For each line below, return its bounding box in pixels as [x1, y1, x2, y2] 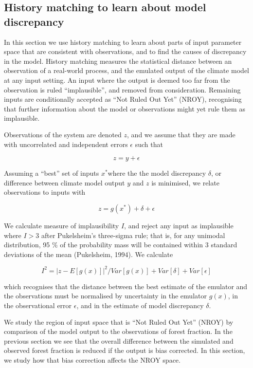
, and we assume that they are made [127, 129, 235, 139]
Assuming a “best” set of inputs [4, 168, 99, 178]
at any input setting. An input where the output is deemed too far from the [4, 74, 230, 85]
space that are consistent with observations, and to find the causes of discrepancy [4, 46, 247, 56]
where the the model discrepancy [108, 168, 206, 178]
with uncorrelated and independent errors [4, 139, 128, 149]
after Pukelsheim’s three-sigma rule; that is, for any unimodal [41, 230, 225, 240]
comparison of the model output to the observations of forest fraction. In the [4, 326, 233, 336]
